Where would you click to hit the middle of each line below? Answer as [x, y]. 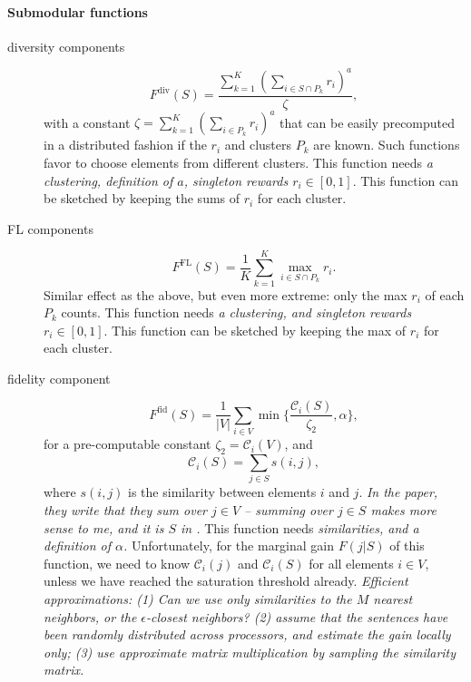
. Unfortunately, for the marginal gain [229, 546]
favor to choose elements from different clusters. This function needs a [238, 163]
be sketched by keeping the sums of [142, 198]
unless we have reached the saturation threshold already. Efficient [226, 581]
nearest [393, 598]
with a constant [87, 122]
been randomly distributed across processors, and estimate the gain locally [247, 634]
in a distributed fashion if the [125, 145]
